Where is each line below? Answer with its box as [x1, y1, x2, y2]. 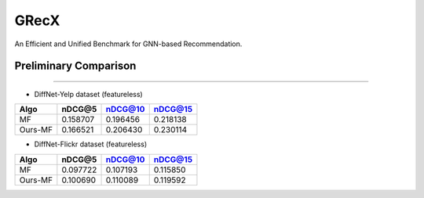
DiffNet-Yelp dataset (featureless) [34, 89, 143, 99]
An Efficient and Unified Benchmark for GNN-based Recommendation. [14, 39, 243, 49]
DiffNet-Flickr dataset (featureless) [34, 139, 148, 149]
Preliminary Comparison [14, 59, 137, 73]
